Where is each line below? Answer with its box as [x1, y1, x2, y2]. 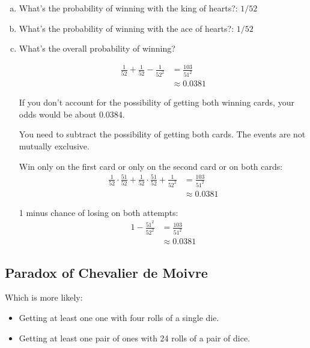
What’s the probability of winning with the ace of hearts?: [19, 22, 234, 34]
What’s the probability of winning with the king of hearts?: [19, 2, 238, 14]
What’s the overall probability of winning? [19, 42, 175, 55]
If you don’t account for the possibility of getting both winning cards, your [19, 96, 294, 109]
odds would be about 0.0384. [19, 107, 125, 120]
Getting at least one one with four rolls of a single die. [19, 311, 219, 324]
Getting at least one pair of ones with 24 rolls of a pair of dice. [19, 331, 251, 344]
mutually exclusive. [19, 140, 90, 152]
